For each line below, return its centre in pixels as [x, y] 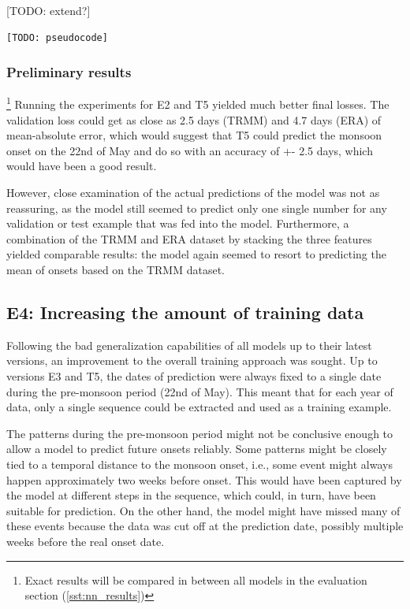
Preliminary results [69, 72]
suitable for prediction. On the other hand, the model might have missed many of [203, 510]
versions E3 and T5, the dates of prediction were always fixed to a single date [194, 375]
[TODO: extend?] [48, 10]
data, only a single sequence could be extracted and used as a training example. [199, 407]
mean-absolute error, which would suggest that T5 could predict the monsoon [194, 135]
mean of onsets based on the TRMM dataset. [116, 269]
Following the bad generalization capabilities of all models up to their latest [189, 345]
